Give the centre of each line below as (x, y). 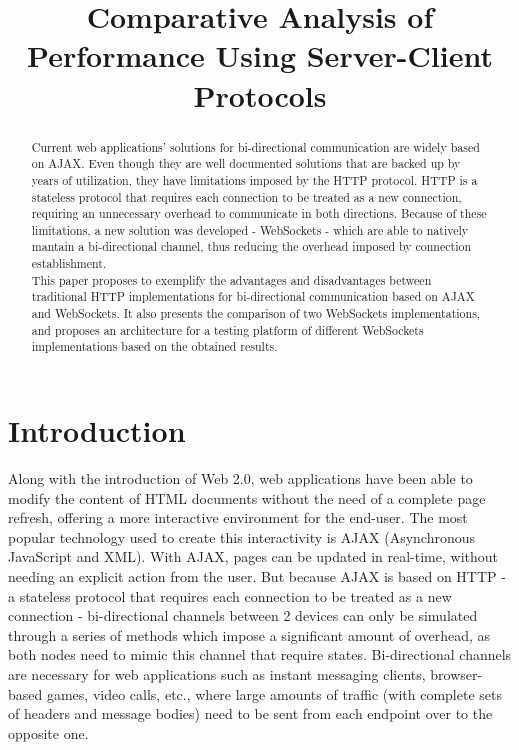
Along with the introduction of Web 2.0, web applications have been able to (240, 478)
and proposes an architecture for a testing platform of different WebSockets (227, 329)
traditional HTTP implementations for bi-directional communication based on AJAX (253, 296)
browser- (456, 673)
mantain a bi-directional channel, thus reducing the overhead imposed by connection (251, 246)
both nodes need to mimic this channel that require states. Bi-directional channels (260, 654)
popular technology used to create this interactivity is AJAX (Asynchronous (242, 536)
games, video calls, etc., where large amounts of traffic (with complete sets (274, 693)
